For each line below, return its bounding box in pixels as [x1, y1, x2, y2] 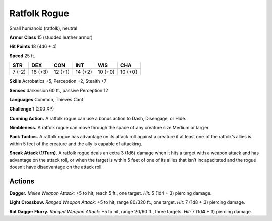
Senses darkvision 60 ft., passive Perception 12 [9, 87, 108, 93]
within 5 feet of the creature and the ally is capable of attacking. [9, 141, 142, 147]
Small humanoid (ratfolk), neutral [9, 25, 78, 31]
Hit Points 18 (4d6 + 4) [9, 43, 57, 50]
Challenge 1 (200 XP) [9, 106, 54, 112]
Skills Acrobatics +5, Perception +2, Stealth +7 [9, 78, 107, 84]
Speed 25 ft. [9, 53, 35, 59]
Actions [9, 177, 35, 185]
